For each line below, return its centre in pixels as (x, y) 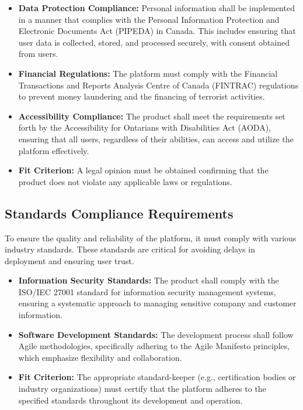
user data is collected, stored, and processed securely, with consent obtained (154, 42)
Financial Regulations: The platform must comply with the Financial (148, 73)
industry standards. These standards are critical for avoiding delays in (130, 249)
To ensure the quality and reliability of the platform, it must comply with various (151, 238)
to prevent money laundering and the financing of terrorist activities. (142, 96)
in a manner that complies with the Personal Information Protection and (149, 19)
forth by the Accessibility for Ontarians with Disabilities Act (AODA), (144, 127)
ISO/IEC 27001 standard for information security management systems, (147, 291)
